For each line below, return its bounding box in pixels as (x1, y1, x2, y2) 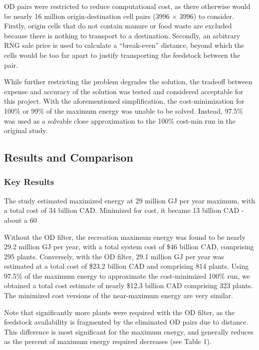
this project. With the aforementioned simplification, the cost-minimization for (4, 96, 245, 106)
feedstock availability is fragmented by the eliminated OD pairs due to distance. (4, 317, 249, 327)
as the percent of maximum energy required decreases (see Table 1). (4, 336, 212, 347)
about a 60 (4, 214, 37, 225)
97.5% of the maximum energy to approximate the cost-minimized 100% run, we (4, 270, 250, 281)
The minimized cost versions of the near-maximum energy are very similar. (4, 290, 233, 301)
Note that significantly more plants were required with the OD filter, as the (4, 307, 235, 317)
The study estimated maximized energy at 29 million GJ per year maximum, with (4, 195, 255, 205)
